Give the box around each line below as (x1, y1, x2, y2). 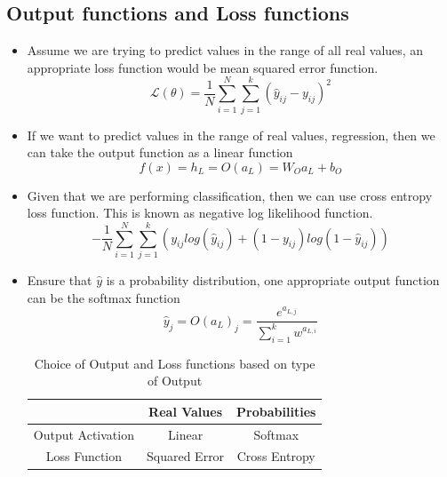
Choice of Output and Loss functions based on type (34, 354, 315, 372)
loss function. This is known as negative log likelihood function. (27, 203, 373, 222)
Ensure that (27, 271, 92, 290)
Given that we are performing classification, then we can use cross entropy (27, 186, 433, 204)
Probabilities (236, 401, 316, 420)
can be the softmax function (27, 288, 180, 306)
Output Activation (33, 425, 134, 443)
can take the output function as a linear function (27, 143, 293, 162)
